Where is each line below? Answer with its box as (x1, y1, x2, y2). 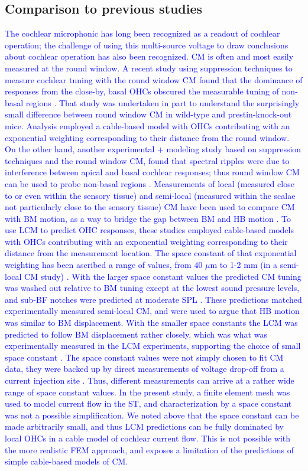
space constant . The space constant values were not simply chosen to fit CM (5, 351, 284, 363)
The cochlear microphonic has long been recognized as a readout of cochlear (5, 27, 280, 40)
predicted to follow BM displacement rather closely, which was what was (5, 328, 267, 340)
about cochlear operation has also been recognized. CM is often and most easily (5, 50, 294, 63)
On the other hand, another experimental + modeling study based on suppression (5, 143, 301, 155)
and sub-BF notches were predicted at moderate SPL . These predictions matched (5, 293, 302, 305)
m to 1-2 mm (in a (210, 259, 278, 271)
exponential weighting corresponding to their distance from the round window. (5, 131, 290, 143)
